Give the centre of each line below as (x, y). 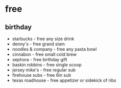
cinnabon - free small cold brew (44, 54)
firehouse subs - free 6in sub (41, 75)
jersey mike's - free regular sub (44, 70)
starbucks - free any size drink (43, 39)
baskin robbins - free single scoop (47, 65)
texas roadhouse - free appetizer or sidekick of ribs (64, 80)
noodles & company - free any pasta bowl (54, 49)
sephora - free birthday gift (40, 59)
